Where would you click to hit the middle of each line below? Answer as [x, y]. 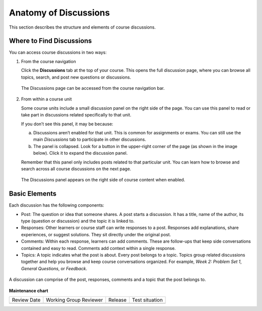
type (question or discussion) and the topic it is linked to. [78, 221]
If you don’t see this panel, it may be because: [67, 124]
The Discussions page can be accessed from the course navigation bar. [93, 88]
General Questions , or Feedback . [54, 268]
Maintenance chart [29, 291]
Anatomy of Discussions [59, 13]
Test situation [147, 300]
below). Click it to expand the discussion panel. [81, 153]
